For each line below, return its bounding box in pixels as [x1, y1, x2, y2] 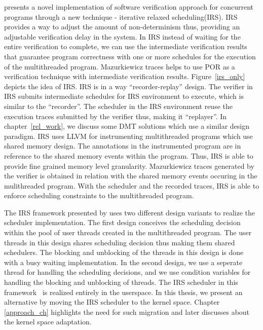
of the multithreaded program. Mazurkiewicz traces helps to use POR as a [4, 61, 235, 71]
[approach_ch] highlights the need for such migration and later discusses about [4, 306, 250, 317]
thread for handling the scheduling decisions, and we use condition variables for [4, 267, 251, 277]
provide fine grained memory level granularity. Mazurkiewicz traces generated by [4, 160, 254, 171]
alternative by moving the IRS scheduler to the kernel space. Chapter [4, 297, 220, 307]
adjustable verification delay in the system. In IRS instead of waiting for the [4, 31, 241, 42]
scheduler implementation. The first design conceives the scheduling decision [4, 217, 241, 228]
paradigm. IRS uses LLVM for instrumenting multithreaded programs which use [4, 130, 253, 141]
